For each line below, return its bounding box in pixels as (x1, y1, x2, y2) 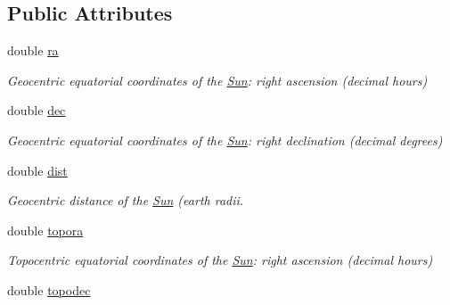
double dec (7, 101, 66, 120)
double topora (7, 220, 84, 239)
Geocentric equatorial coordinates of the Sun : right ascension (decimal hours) (7, 70, 428, 89)
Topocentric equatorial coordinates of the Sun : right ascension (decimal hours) (7, 251, 433, 269)
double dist (7, 161, 68, 179)
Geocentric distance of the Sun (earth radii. (7, 191, 244, 210)
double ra (7, 41, 59, 60)
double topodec (7, 280, 91, 299)
